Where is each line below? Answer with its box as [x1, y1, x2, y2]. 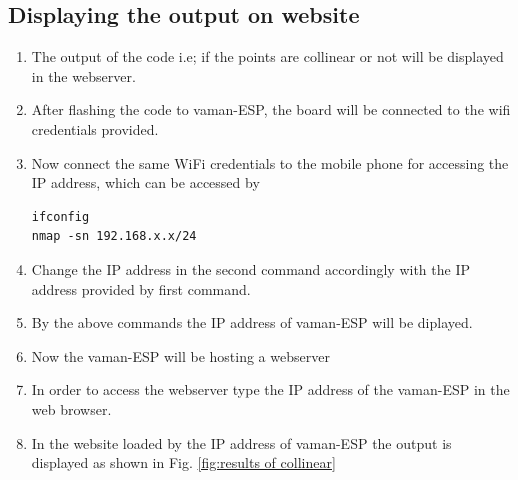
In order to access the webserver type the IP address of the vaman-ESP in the [31, 379, 510, 400]
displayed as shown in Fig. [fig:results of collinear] [31, 452, 336, 473]
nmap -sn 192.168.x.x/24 [31, 229, 197, 244]
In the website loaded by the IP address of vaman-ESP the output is [31, 432, 452, 453]
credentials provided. [31, 118, 159, 139]
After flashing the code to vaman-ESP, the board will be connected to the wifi [31, 99, 511, 120]
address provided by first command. [31, 278, 251, 299]
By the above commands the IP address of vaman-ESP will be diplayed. [31, 312, 473, 333]
